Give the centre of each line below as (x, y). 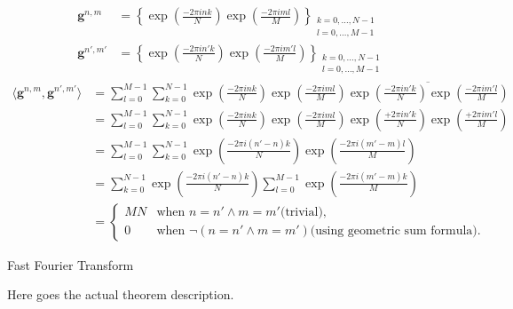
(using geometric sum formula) (394, 231)
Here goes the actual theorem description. (121, 294)
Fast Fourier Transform (71, 264)
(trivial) (301, 213)
